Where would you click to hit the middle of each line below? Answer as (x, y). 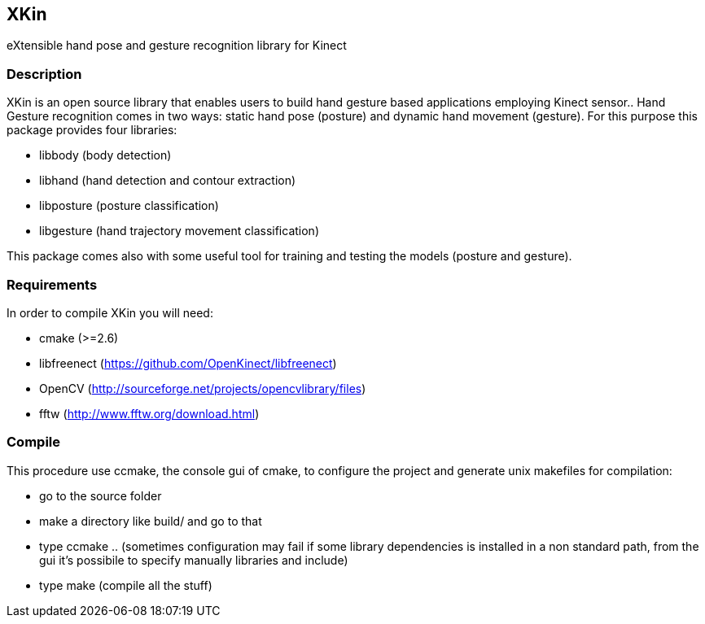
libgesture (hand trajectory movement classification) (179, 231)
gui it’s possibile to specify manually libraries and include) (194, 560)
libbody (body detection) (105, 155)
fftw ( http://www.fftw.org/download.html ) (149, 413)
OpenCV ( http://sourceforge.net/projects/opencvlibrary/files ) (203, 388)
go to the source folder (101, 495)
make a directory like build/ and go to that (151, 521)
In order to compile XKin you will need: (110, 312)
